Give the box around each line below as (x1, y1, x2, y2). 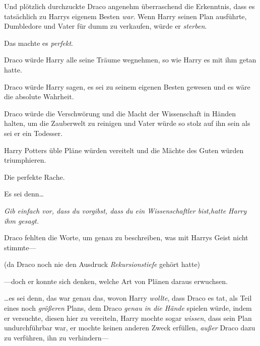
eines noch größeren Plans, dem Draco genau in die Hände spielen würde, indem (4, 303, 252, 313)
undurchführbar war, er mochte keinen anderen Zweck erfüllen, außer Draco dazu (4, 322, 255, 333)
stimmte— (4, 242, 36, 252)
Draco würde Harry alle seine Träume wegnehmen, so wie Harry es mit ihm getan (4, 54, 256, 65)
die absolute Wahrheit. (4, 91, 74, 102)
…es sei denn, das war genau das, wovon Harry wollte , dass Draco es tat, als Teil (4, 293, 252, 303)
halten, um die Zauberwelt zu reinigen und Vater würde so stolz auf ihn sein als (4, 118, 250, 128)
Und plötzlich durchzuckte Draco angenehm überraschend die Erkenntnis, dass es (4, 1, 255, 11)
